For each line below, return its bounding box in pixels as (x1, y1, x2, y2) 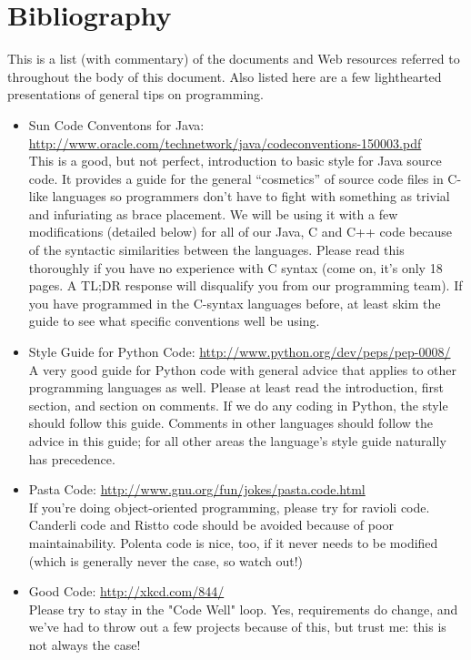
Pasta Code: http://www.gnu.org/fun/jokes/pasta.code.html (28, 480, 366, 499)
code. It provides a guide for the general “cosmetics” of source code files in (28, 168, 444, 188)
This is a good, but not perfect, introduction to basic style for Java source (28, 151, 442, 170)
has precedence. (28, 449, 115, 468)
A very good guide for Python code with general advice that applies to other (28, 360, 457, 379)
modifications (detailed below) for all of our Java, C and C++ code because (28, 222, 452, 241)
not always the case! (28, 635, 141, 654)
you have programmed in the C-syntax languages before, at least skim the (28, 293, 441, 312)
